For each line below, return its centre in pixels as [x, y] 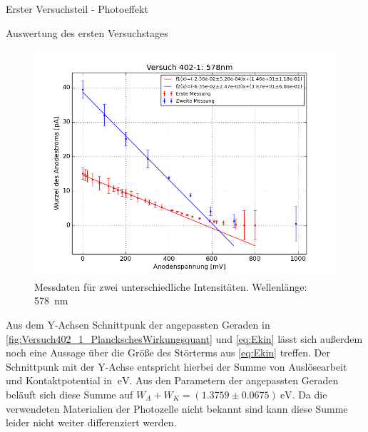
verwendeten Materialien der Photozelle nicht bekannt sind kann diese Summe [177, 408]
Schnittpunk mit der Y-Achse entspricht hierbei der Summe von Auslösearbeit [177, 366]
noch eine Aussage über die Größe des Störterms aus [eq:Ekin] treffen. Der [168, 353]
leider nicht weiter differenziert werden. [91, 422]
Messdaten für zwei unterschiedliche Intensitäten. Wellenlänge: [171, 286]
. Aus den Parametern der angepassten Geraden [234, 380]
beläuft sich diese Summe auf [70, 394]
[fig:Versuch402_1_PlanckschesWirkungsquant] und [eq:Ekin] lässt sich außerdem [184, 338]
